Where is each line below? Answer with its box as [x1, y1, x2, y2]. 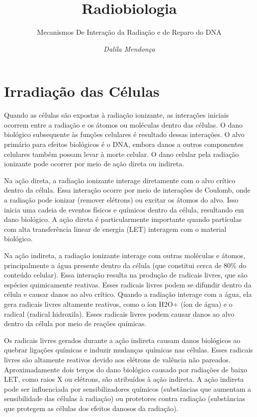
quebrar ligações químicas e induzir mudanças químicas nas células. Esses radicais [4, 345, 253, 355]
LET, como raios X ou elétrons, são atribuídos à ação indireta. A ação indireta [4, 374, 244, 384]
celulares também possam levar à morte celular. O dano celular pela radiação [4, 148, 239, 159]
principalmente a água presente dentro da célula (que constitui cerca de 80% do [4, 260, 247, 270]
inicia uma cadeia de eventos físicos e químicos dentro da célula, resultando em [4, 204, 244, 214]
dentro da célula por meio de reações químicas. [4, 318, 147, 329]
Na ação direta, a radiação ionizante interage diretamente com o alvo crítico [4, 175, 236, 185]
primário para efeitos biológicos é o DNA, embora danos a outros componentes [4, 139, 244, 149]
